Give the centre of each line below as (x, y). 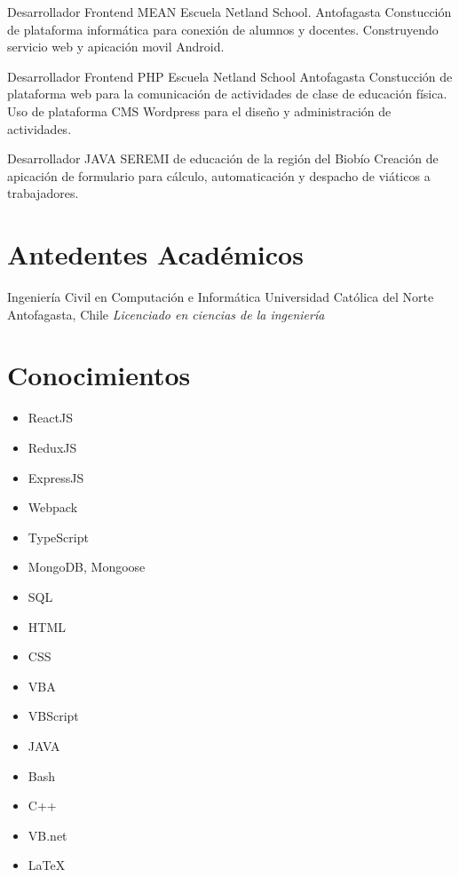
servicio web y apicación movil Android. (116, 47)
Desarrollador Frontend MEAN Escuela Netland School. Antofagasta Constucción (229, 12)
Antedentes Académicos (155, 254)
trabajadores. (43, 193)
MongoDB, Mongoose (87, 567)
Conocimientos (99, 375)
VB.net (47, 835)
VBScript (53, 716)
